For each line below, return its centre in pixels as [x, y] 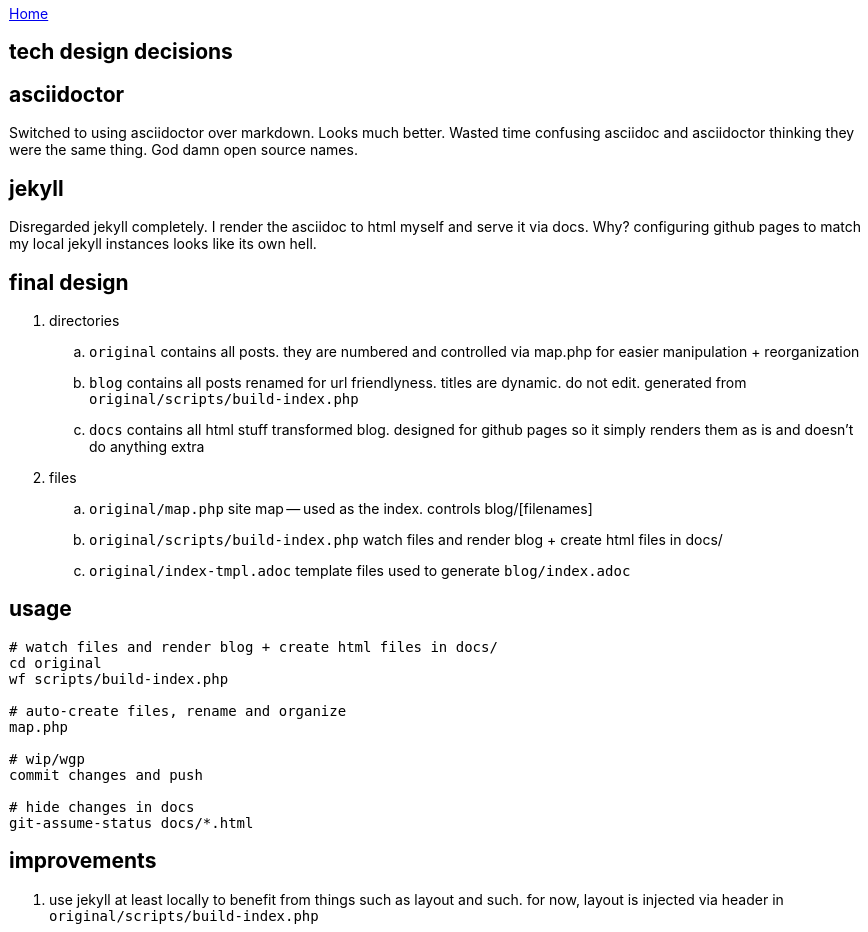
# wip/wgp [47, 758]
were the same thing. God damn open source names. [183, 150]
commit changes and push [106, 774]
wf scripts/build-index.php [119, 678]
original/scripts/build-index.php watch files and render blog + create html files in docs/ [406, 539]
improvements [83, 861]
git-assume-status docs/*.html [131, 822]
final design [69, 282]
